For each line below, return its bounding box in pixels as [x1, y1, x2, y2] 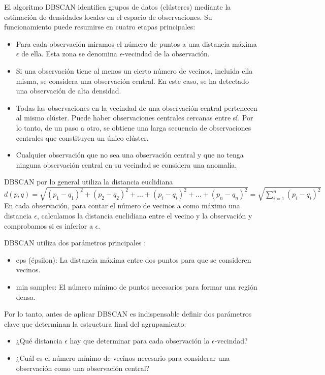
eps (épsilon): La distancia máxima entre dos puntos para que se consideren [16, 254, 251, 265]
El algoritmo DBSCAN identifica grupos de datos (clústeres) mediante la [4, 2, 231, 12]
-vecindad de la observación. [122, 48, 210, 59]
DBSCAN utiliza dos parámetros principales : [4, 237, 146, 248]
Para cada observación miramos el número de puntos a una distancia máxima [16, 38, 257, 49]
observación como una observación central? [16, 362, 150, 373]
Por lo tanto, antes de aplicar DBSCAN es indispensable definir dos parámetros [4, 308, 252, 319]
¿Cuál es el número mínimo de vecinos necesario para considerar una [16, 352, 230, 363]
